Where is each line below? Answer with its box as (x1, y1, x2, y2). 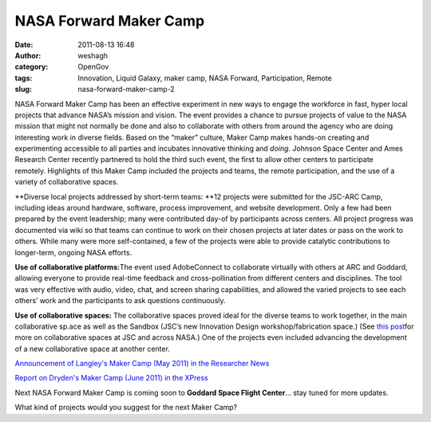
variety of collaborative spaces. (14, 177, 119, 187)
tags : (14, 73, 33, 83)
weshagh (77, 50, 108, 60)
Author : (14, 50, 42, 60)
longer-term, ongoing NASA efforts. (14, 247, 132, 257)
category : (14, 62, 49, 72)
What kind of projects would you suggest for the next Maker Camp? (14, 403, 238, 412)
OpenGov (77, 62, 109, 72)
